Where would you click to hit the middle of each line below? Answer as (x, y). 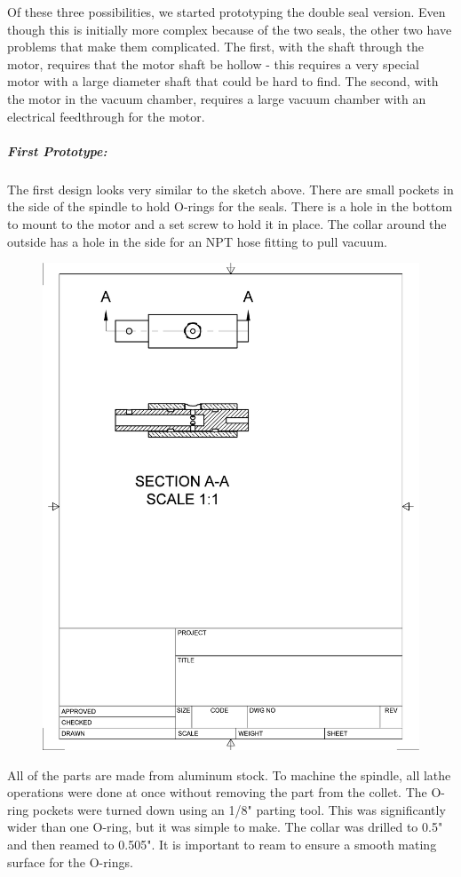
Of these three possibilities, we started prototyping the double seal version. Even (227, 12)
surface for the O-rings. (70, 861)
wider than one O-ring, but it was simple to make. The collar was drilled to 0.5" (225, 827)
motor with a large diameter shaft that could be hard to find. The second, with (223, 81)
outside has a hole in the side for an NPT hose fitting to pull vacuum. (197, 241)
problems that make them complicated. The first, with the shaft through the (215, 47)
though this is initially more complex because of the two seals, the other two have (230, 29)
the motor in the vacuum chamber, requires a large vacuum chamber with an (217, 98)
